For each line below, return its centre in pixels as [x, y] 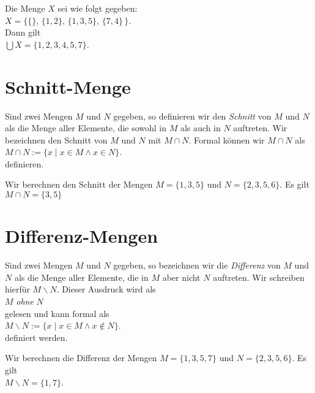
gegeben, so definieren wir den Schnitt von [192, 116]
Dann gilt [23, 32]
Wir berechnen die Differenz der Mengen [81, 358]
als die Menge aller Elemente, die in [81, 277]
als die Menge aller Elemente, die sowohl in [86, 128]
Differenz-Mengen [82, 236]
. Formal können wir [227, 139]
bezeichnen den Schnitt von [56, 139]
